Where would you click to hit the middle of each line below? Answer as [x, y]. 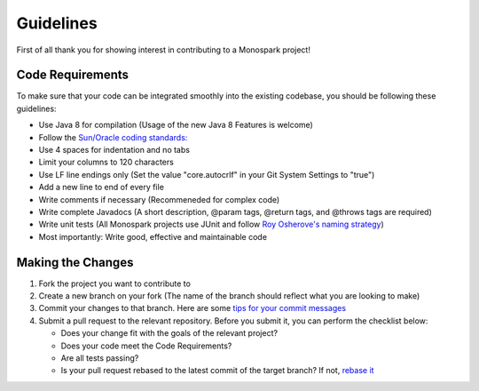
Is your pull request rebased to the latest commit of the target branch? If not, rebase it [217, 371]
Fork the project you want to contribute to [114, 283]
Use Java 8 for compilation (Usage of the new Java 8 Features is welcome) [176, 125]
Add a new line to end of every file [101, 188]
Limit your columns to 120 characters [106, 162]
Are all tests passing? [100, 358]
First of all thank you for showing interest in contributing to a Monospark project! [163, 50]
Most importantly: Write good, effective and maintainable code [153, 236]
